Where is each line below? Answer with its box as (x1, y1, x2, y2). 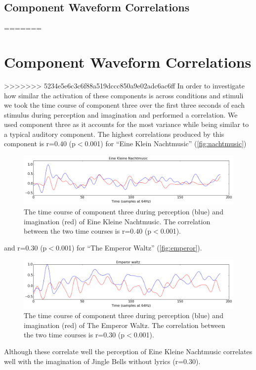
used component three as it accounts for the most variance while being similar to (4, 119, 249, 129)
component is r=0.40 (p (4, 138, 76, 149)
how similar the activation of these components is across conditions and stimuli (4, 90, 244, 100)
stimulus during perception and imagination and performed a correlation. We (4, 109, 238, 120)
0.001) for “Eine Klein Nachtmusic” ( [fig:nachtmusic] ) (85, 138, 247, 149)
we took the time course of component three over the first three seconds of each (4, 100, 245, 110)
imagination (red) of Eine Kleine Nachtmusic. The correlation (24, 216, 211, 226)
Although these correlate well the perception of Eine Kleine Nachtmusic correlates (4, 346, 253, 357)
